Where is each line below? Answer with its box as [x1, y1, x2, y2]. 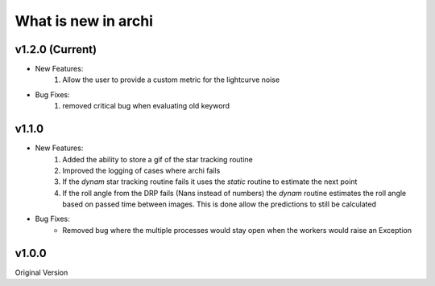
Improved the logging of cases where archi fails [62, 165, 221, 175]
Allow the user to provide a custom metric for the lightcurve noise [62, 75, 280, 84]
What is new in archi [14, 12, 153, 30]
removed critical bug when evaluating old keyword [62, 101, 230, 111]
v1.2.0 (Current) [14, 43, 97, 56]
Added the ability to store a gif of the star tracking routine [62, 154, 254, 164]
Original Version [14, 268, 68, 277]
